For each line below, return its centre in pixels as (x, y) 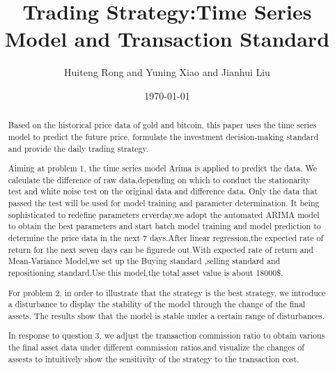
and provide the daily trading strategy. (78, 148)
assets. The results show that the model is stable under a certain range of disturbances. (166, 315)
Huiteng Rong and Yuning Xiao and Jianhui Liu (167, 72)
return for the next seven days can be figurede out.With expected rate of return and (161, 249)
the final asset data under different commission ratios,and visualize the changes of (156, 347)
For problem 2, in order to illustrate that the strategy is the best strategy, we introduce (167, 292)
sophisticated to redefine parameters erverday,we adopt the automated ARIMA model (164, 214)
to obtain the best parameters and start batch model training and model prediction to (164, 226)
